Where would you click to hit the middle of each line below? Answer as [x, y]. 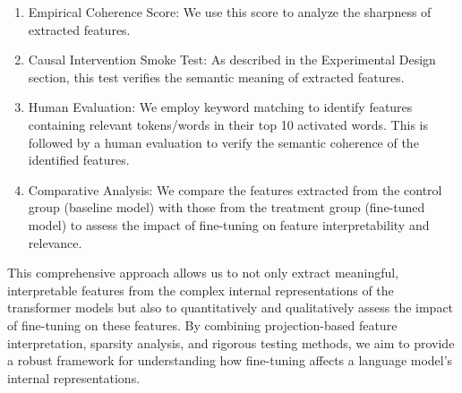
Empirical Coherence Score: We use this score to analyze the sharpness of [230, 12]
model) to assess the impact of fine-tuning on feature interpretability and [229, 224]
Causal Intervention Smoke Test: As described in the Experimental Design [232, 60]
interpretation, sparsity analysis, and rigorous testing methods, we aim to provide [231, 342]
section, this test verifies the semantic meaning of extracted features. [216, 77]
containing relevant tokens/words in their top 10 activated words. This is [228, 124]
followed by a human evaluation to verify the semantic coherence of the [223, 142]
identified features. [79, 160]
